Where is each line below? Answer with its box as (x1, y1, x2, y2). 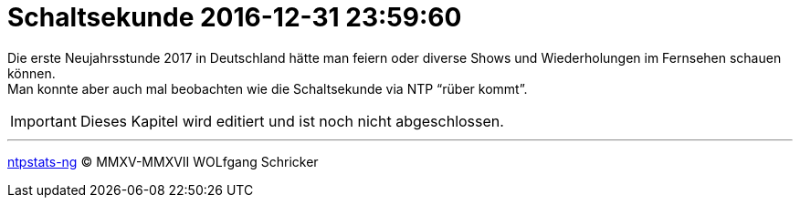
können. (7, 65, 56, 81)
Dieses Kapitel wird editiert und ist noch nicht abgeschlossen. (79, 111, 504, 130)
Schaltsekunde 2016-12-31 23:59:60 (7, 2, 462, 33)
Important (10, 111, 77, 130)
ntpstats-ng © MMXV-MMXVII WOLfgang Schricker (7, 153, 319, 169)
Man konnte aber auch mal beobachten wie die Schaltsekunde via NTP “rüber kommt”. (7, 80, 528, 97)
